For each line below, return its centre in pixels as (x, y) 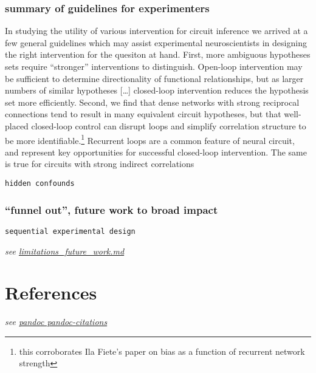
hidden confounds (40, 183)
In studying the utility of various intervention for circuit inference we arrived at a (156, 31)
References (51, 293)
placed (17, 125)
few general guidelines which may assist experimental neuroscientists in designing (156, 42)
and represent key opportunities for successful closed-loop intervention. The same (156, 152)
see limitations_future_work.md (65, 251)
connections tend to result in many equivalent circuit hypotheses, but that (143, 114)
